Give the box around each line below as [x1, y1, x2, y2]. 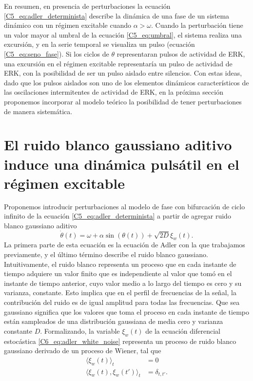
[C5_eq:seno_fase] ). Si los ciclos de [4, 48, 109, 59]
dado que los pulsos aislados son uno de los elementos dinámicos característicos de [4, 77, 249, 87]
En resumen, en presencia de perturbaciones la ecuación [4, 1, 171, 11]
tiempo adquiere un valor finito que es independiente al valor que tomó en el [4, 268, 232, 279]
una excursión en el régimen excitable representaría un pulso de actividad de [4, 58, 233, 68]
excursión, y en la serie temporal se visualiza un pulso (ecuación [4, 39, 195, 49]
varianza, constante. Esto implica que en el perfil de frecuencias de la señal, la [4, 287, 236, 298]
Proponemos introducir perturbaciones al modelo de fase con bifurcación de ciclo [4, 201, 245, 211]
